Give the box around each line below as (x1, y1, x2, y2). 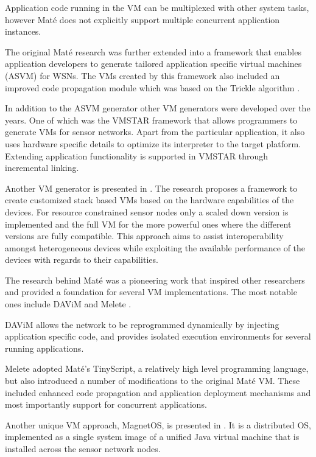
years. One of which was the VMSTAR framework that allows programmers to (5, 113, 298, 126)
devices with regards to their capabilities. (5, 253, 158, 266)
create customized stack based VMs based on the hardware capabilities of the (5, 194, 294, 206)
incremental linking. (5, 161, 79, 174)
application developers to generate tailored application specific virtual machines (5, 57, 302, 70)
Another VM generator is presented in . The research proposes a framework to (5, 181, 298, 194)
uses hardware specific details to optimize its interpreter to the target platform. (5, 137, 301, 150)
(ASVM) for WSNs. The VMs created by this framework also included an (5, 69, 280, 82)
